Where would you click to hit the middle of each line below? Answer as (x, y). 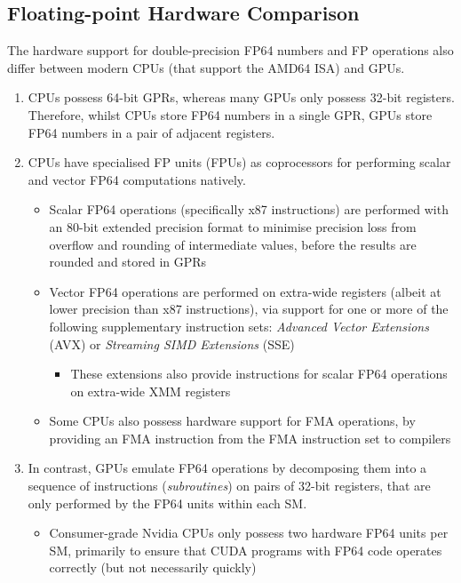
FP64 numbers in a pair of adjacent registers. (151, 132)
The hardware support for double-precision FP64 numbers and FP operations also (230, 50)
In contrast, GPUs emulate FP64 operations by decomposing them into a (227, 468)
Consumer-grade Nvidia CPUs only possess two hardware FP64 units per (249, 533)
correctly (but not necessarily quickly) (153, 567)
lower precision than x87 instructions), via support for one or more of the (249, 309)
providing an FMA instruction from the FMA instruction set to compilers (250, 438)
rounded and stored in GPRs (128, 262)
